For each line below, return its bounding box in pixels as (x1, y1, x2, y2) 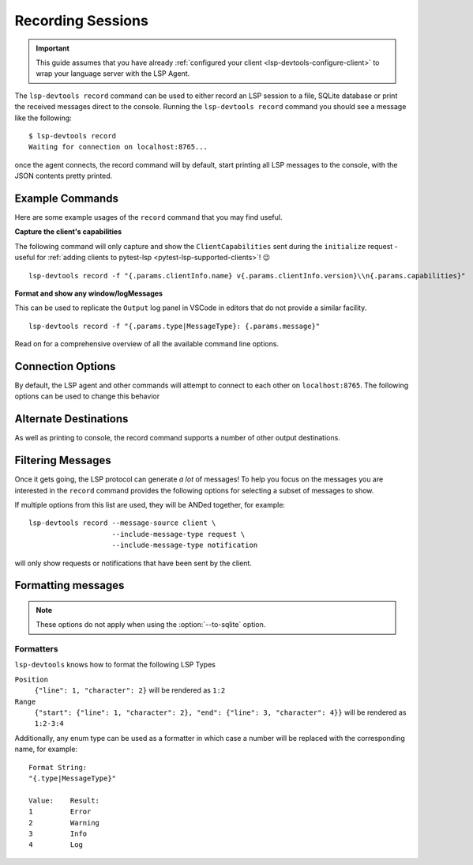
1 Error (28, 807, 92, 816)
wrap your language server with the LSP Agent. (36, 69, 190, 78)
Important (36, 43, 70, 53)
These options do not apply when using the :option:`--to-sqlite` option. (36, 620, 266, 629)
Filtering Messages (14, 454, 111, 467)
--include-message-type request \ (111, 530, 246, 538)
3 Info (28, 829, 88, 838)
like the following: (14, 113, 73, 123)
